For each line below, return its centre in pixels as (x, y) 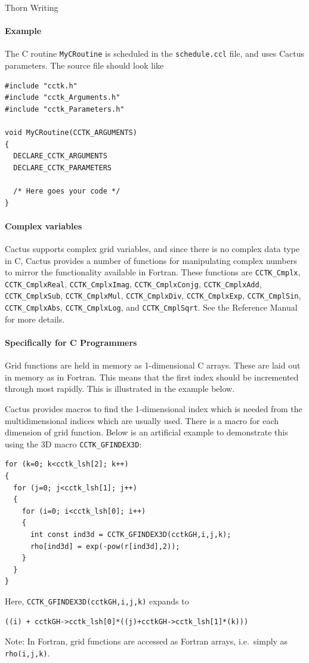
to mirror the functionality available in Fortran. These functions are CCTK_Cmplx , (153, 272)
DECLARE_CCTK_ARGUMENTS (60, 156)
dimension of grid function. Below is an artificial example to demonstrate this (146, 432)
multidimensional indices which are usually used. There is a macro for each (142, 420)
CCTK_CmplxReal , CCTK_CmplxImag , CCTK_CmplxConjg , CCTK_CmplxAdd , (133, 283)
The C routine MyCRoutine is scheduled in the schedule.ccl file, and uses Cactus (155, 53)
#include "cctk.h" (41, 86)
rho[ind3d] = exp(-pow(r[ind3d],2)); (105, 546)
